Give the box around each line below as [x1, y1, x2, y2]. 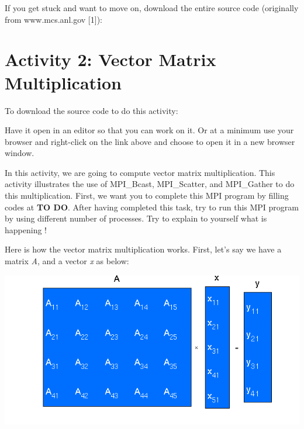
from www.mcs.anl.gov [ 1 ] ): [5, 13, 102, 25]
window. [5, 147, 34, 159]
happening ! [5, 223, 47, 236]
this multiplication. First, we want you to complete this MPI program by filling [5, 189, 289, 202]
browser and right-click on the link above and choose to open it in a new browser [5, 135, 295, 147]
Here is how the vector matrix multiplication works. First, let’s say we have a [5, 243, 282, 255]
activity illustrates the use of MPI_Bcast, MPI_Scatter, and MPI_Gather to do [5, 178, 295, 190]
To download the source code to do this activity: [5, 104, 178, 116]
